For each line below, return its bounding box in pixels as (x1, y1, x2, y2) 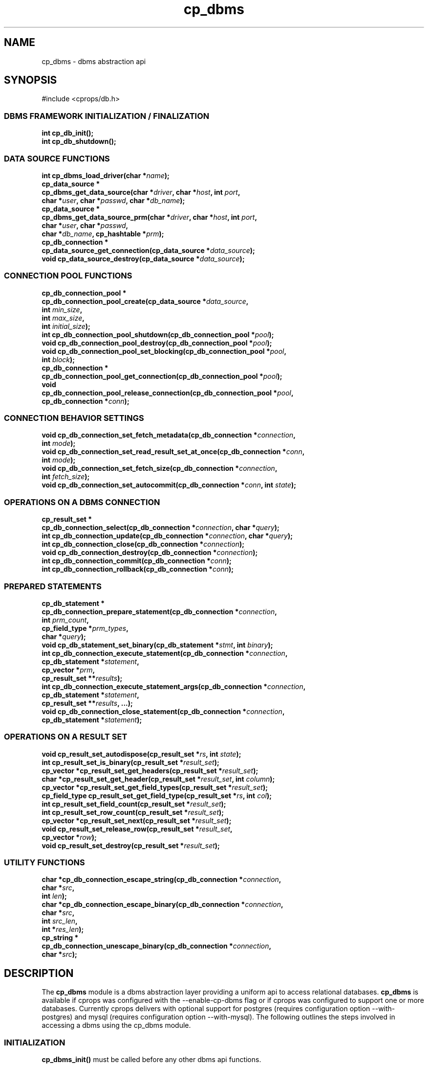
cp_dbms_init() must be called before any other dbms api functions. (42, 1055, 261, 1064)
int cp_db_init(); (42, 129, 94, 138)
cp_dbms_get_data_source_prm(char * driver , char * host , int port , (42, 212, 257, 221)
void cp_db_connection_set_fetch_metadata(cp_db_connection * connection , (42, 431, 296, 440)
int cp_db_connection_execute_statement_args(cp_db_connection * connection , (42, 682, 306, 691)
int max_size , (42, 313, 85, 322)
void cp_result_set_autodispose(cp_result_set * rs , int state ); (42, 749, 241, 758)
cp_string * (42, 933, 79, 942)
